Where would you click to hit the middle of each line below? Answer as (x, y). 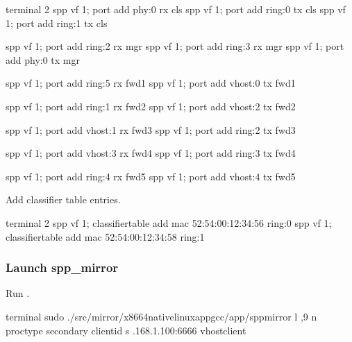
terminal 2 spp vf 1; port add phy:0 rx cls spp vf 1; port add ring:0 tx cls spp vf (176, 9)
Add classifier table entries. (63, 199)
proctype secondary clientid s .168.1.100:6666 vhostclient (126, 330)
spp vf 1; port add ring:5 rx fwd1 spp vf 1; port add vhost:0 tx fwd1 (151, 83)
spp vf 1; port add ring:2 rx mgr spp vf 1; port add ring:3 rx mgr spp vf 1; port (175, 46)
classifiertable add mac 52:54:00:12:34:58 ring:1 (105, 236)
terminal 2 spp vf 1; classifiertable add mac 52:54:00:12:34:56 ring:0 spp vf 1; (169, 222)
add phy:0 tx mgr (43, 59)
